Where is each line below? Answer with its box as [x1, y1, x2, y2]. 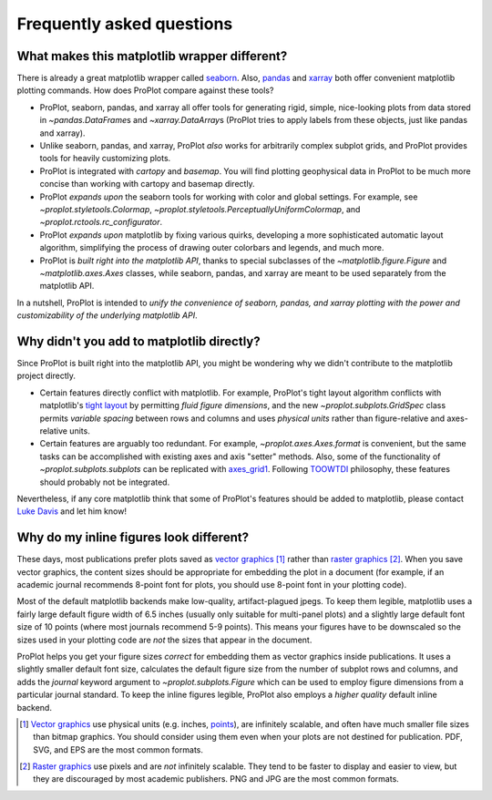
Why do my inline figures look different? [16, 529, 250, 546]
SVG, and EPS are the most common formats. [33, 744, 204, 755]
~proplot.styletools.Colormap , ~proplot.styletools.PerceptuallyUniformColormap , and [39, 203, 361, 214]
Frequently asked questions [16, 14, 233, 34]
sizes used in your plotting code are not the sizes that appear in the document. [16, 634, 313, 645]
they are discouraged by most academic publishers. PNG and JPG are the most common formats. [33, 774, 400, 785]
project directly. [16, 370, 77, 382]
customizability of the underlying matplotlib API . [16, 310, 198, 321]
